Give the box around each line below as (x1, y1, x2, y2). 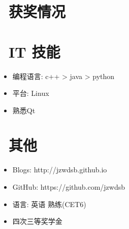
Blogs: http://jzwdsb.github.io (12, 164, 107, 175)
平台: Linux (12, 88, 49, 98)
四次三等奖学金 (12, 216, 62, 226)
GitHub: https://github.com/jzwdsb (12, 182, 125, 192)
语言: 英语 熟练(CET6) (12, 198, 86, 209)
